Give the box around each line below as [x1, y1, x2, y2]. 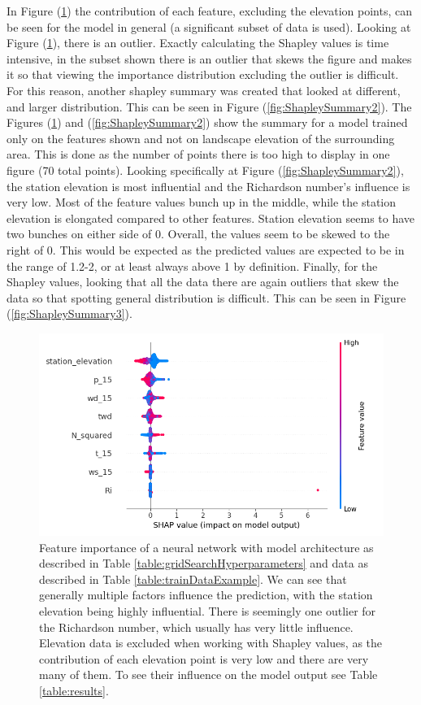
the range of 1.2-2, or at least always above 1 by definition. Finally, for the [7, 257, 378, 274]
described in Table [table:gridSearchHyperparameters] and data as [39, 555, 368, 572]
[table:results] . [39, 681, 109, 698]
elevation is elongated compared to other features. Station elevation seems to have [7, 209, 415, 226]
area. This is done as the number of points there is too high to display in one [7, 146, 390, 163]
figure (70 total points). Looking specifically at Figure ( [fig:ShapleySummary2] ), [7, 161, 404, 178]
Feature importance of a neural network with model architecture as [39, 538, 374, 555]
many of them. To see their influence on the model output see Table [39, 666, 378, 683]
